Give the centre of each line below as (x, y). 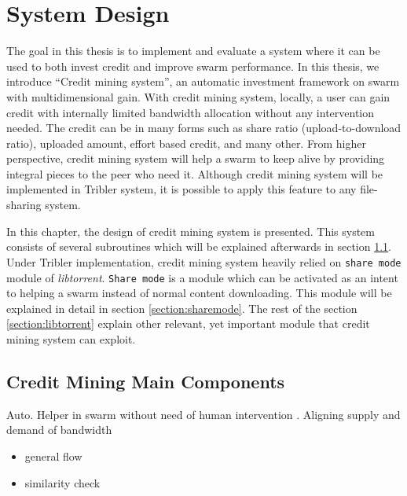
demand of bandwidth (59, 430)
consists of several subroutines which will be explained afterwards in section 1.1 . (199, 246)
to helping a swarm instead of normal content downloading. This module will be (199, 293)
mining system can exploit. (71, 338)
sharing (24, 205)
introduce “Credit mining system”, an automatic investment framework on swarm (203, 81)
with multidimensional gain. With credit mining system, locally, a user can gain (198, 96)
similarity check (62, 482)
